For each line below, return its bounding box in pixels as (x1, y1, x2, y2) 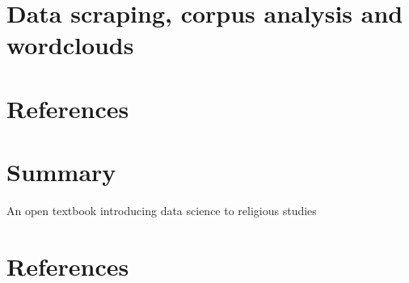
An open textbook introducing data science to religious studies (6, 202, 317, 219)
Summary (6, 155, 116, 188)
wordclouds (6, 28, 134, 61)
